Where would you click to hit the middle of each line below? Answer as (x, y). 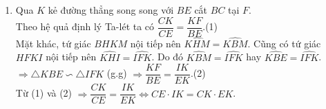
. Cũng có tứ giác (284, 43)
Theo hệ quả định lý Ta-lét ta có (85, 26)
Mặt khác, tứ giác (53, 43)
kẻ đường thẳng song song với (111, 10)
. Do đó (167, 57)
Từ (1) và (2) (44, 93)
